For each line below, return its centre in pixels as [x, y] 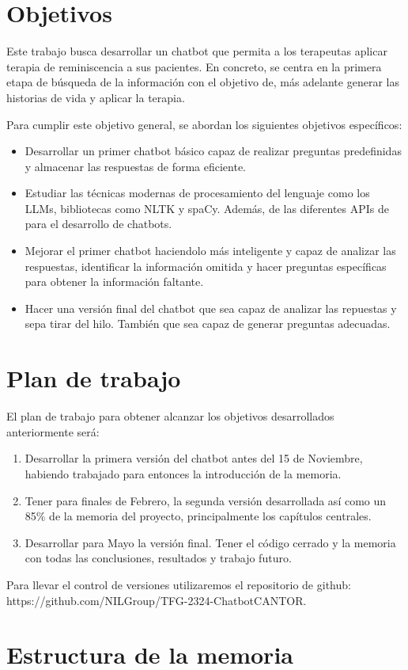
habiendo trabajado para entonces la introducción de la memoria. [183, 473]
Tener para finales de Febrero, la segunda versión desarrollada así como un [206, 500]
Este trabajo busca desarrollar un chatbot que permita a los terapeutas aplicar [197, 51]
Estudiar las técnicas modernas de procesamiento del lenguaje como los [197, 193]
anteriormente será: [53, 431]
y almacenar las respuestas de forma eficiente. [136, 166]
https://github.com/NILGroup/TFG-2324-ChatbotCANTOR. [157, 600]
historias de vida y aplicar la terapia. [96, 97]
